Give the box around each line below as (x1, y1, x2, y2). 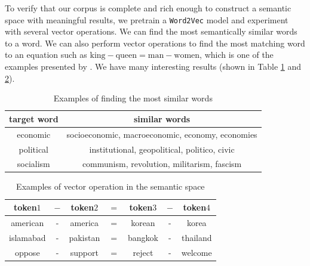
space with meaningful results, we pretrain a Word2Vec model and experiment (5, 13, 288, 26)
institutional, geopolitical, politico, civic (89, 143, 235, 155)
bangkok (127, 231, 158, 243)
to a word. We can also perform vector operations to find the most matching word (5, 36, 305, 49)
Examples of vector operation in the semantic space (16, 180, 205, 193)
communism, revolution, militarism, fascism (82, 157, 242, 170)
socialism (17, 157, 50, 170)
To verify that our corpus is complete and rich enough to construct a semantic (5, 2, 291, 14)
